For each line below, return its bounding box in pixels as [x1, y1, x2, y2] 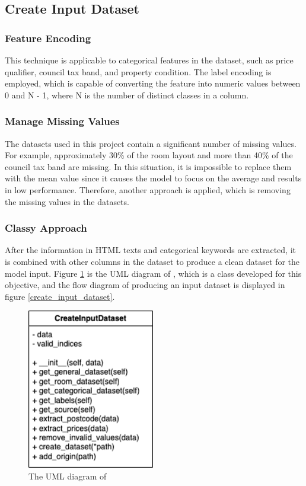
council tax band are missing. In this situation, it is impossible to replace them [5, 160, 292, 172]
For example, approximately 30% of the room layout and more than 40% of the [5, 149, 293, 161]
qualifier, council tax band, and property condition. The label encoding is [5, 65, 272, 78]
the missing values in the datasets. [5, 195, 129, 207]
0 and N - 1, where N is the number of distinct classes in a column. [5, 88, 249, 101]
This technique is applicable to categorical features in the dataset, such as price [5, 54, 294, 66]
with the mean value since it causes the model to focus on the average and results [5, 172, 302, 184]
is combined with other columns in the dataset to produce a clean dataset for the [5, 255, 300, 267]
